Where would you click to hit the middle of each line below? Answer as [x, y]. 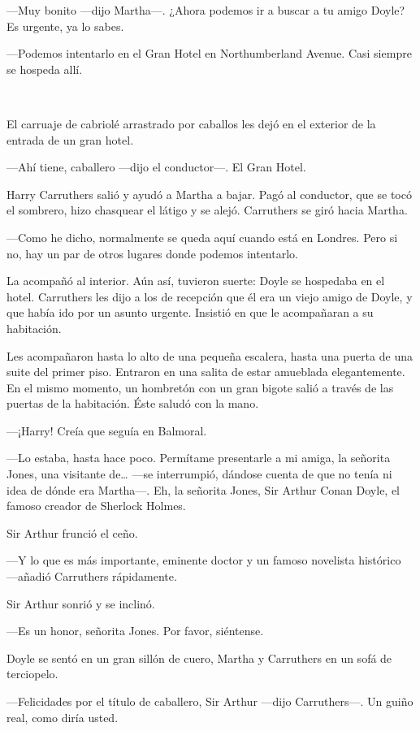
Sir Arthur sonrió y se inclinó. [81, 603]
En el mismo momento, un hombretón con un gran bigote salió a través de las [200, 387]
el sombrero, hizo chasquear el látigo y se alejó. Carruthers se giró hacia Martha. [207, 210]
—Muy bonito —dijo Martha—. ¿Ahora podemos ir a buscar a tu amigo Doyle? [206, 10]
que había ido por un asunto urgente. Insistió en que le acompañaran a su [190, 312]
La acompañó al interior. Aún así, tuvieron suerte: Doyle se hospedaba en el [196, 281]
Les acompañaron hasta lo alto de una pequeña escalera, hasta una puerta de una [210, 355]
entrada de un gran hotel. [70, 139]
